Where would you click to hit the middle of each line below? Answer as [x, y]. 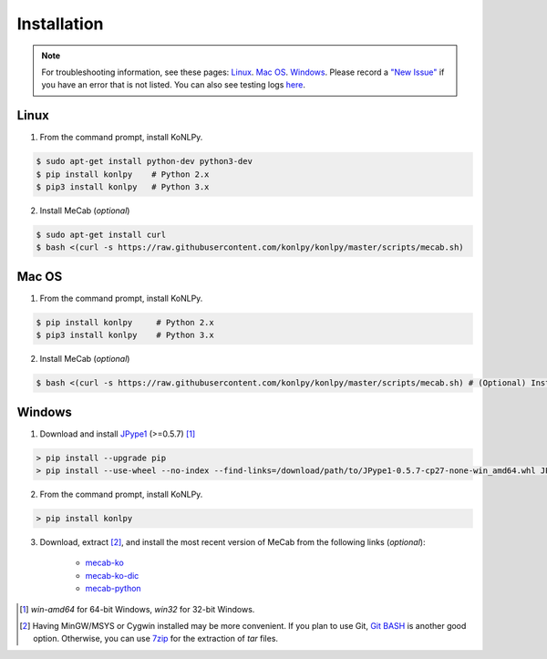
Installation [60, 24]
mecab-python [113, 589]
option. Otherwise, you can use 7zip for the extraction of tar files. [155, 639]
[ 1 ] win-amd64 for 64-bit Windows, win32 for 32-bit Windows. [137, 609]
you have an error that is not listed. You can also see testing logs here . [173, 85]
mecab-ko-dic [112, 575]
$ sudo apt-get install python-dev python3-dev [144, 161]
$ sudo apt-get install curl [101, 234]
